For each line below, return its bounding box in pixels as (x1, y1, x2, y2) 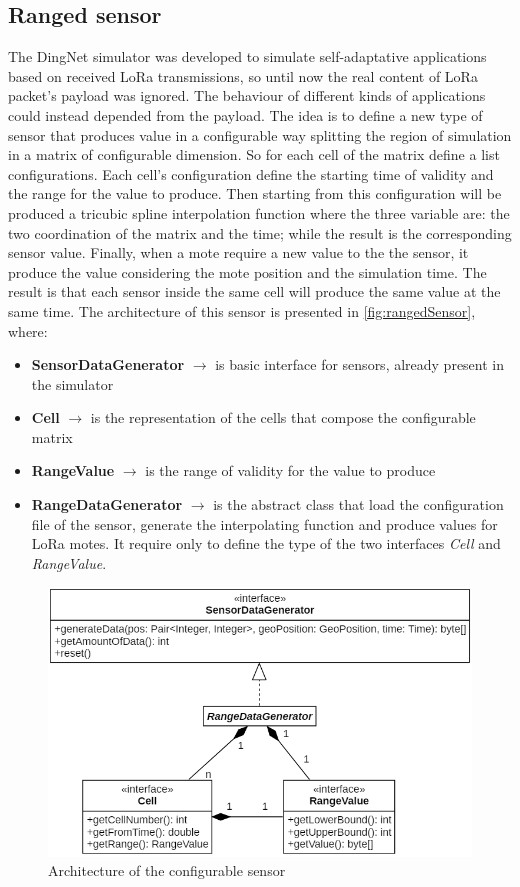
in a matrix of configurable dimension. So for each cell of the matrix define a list (8, 144, 500, 165)
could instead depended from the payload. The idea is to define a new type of (8, 104, 483, 125)
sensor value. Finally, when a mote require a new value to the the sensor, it (8, 242, 469, 263)
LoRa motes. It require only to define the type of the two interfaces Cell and (31, 533, 501, 554)
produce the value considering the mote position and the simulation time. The (8, 261, 487, 282)
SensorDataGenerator (31, 354, 185, 375)
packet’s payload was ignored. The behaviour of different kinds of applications (8, 85, 486, 106)
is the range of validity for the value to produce (145, 460, 436, 481)
